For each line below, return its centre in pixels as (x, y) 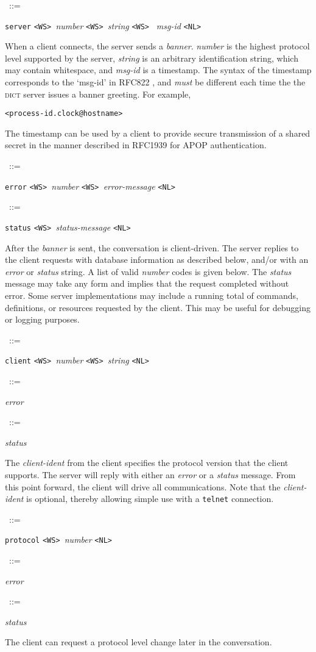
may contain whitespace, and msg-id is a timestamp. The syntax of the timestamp (158, 70)
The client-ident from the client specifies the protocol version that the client (147, 463)
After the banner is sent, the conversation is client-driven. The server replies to (152, 247)
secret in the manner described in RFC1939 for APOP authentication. (136, 145)
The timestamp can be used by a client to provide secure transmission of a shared (158, 133)
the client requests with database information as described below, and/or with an (157, 260)
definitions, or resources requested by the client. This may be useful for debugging (158, 307)
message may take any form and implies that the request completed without (147, 283)
